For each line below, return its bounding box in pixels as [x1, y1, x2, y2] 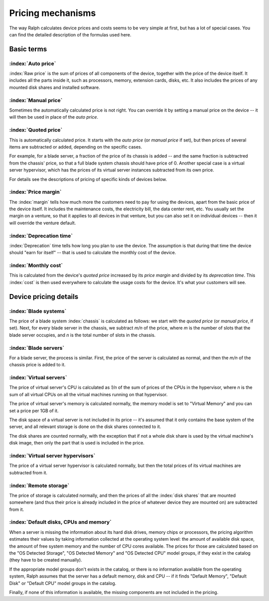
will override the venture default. [9, 220, 76, 226]
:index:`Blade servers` [9, 344, 65, 351]
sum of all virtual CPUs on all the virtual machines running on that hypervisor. [9, 391, 168, 397]
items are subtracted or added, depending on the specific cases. [9, 144, 142, 150]
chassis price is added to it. [9, 362, 66, 368]
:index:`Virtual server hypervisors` [9, 452, 96, 459]
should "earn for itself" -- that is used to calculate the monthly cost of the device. [9, 250, 176, 256]
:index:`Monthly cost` [9, 262, 63, 269]
